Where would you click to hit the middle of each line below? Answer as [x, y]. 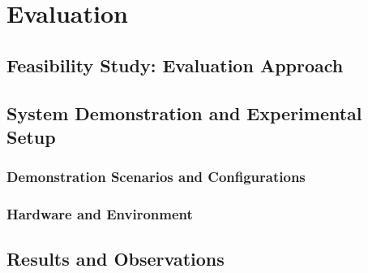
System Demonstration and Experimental [184, 113]
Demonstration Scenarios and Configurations [156, 177]
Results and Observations [116, 259]
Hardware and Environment [100, 214]
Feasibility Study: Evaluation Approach [175, 65]
